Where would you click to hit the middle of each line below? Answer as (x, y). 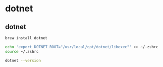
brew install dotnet (27, 38)
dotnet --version (23, 60)
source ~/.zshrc (22, 51)
